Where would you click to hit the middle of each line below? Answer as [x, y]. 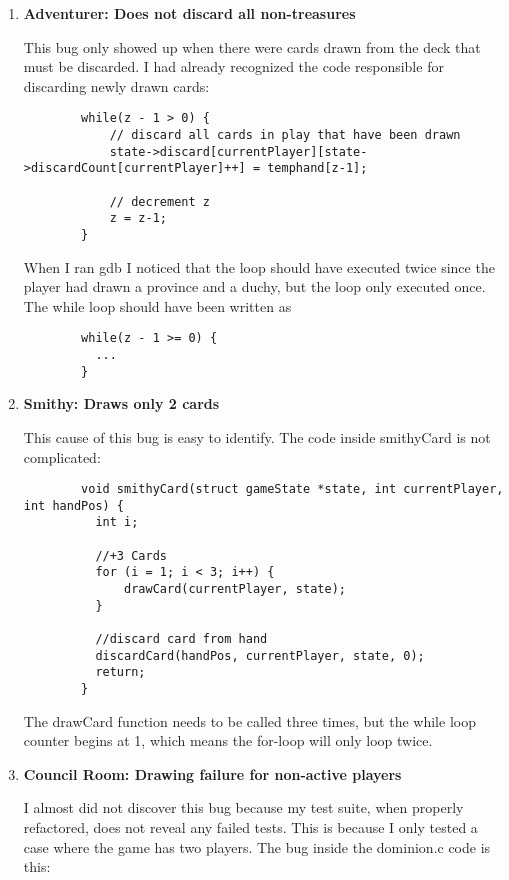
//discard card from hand [181, 639]
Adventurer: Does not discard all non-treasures [189, 13]
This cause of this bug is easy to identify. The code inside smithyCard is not [257, 436]
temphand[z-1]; [317, 168]
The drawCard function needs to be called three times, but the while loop [249, 720]
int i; [117, 522]
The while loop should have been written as [157, 305]
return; [120, 672]
